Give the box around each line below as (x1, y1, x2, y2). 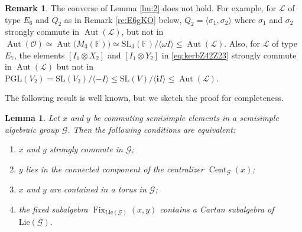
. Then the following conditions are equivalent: (67, 123, 236, 135)
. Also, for (224, 37, 261, 49)
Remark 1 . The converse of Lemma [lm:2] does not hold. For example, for (5, 2, 277, 14)
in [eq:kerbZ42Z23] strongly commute (161, 48, 297, 61)
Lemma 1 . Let (5, 111, 60, 123)
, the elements (14, 48, 65, 61)
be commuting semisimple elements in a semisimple (93, 111, 279, 123)
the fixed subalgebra (18, 202, 88, 215)
